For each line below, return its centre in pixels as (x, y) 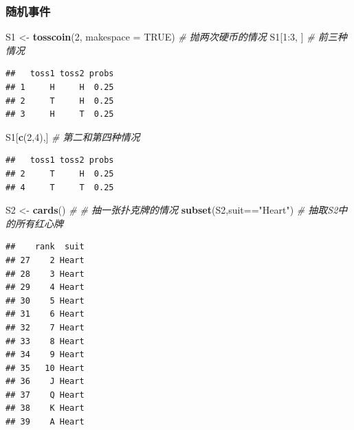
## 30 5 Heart (45, 301)
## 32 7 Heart (45, 327)
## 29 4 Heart (45, 287)
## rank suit (45, 247)
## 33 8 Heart (45, 341)
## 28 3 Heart (45, 274)
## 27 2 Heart (45, 260)
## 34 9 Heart (45, 355)
